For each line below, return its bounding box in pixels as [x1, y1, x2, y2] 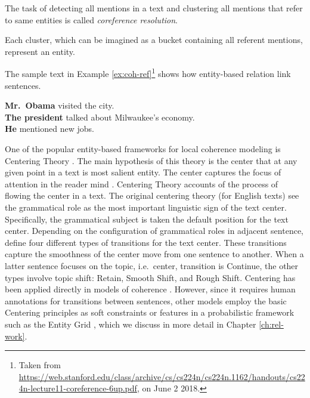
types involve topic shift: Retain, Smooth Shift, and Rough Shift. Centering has [5, 271, 296, 283]
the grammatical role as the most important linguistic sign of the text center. [5, 200, 287, 213]
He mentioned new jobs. [5, 122, 94, 135]
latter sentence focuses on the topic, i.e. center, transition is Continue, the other [5, 259, 299, 271]
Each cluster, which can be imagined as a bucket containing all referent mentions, [5, 33, 303, 46]
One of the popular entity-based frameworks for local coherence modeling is [5, 143, 281, 155]
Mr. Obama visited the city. [5, 99, 114, 112]
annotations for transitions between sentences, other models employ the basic [5, 294, 287, 307]
